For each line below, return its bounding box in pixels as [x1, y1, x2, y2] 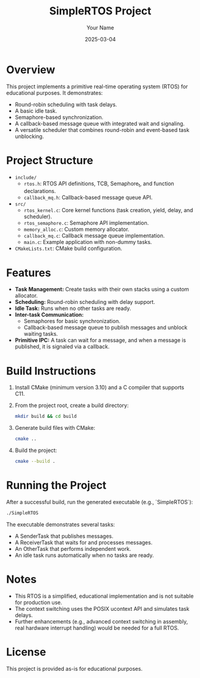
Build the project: [14, 447, 57, 454]
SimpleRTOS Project [49, 4, 152, 18]
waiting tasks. [23, 330, 59, 338]
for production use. [14, 598, 63, 606]
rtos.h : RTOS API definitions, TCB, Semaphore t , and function [23, 180, 174, 188]
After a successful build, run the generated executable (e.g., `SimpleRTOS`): [6, 498, 193, 505]
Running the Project [6, 478, 107, 492]
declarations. [23, 188, 56, 195]
